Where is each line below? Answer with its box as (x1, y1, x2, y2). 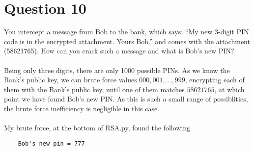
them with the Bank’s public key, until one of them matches (4, 84, 185, 94)
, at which (214, 84, 245, 94)
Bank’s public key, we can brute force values (4, 75, 137, 85)
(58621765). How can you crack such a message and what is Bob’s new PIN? (4, 46, 234, 56)
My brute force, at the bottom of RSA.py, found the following (4, 123, 191, 133)
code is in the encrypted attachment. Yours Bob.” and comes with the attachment (4, 36, 250, 46)
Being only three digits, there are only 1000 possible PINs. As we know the (4, 65, 230, 75)
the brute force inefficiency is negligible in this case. (4, 103, 160, 113)
